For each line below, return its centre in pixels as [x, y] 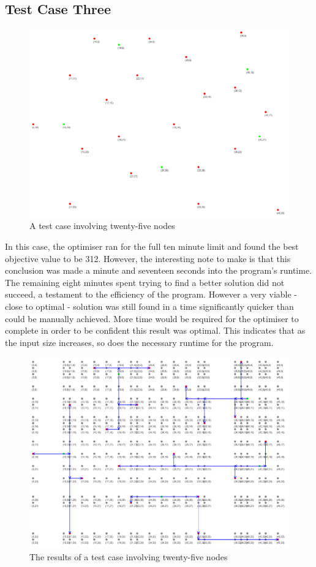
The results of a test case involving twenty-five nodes [129, 557]
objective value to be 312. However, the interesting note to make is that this [148, 258]
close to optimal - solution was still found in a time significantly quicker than [149, 306]
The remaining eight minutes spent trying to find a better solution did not [145, 282]
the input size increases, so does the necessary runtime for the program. [139, 342]
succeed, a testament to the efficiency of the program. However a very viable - [151, 294]
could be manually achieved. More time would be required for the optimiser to [152, 318]
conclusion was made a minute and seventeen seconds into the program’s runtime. [159, 270]
